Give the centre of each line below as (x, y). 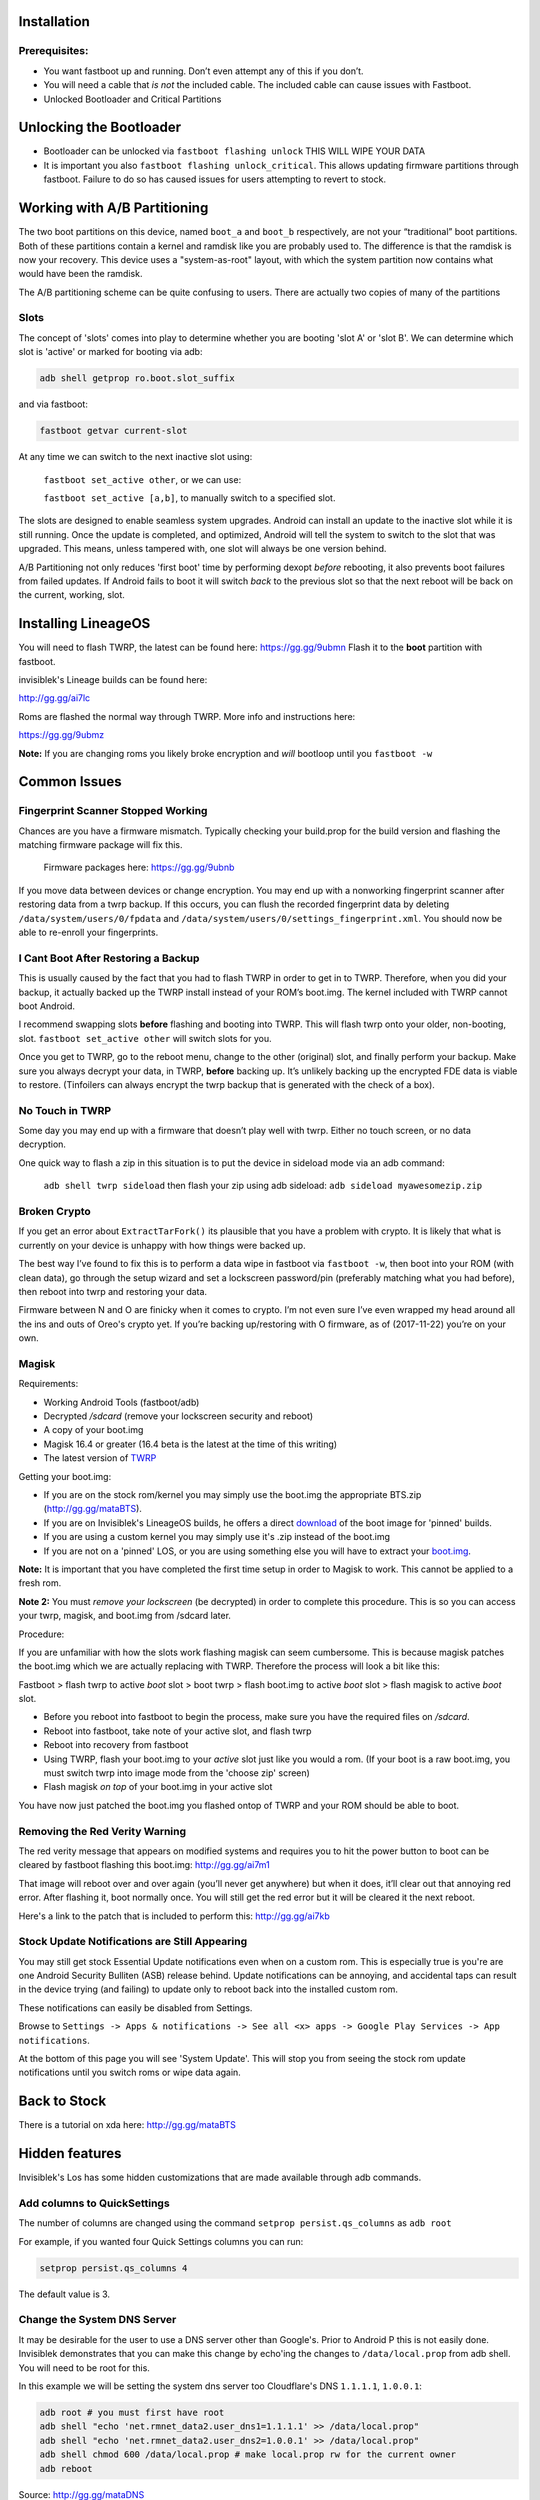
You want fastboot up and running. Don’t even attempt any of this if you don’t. (203, 71)
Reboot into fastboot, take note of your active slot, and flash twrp (177, 1731)
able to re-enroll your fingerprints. (88, 932)
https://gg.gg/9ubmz (61, 735)
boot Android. (46, 1006)
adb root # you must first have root (132, 2412)
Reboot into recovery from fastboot (116, 1745)
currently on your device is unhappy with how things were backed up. (162, 1245)
